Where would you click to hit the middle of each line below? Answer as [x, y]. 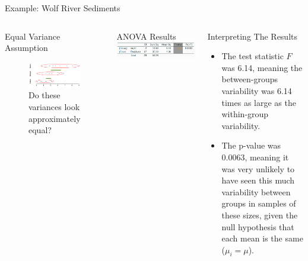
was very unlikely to [258, 168]
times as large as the [259, 102]
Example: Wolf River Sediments [63, 8]
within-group [245, 114]
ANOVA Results [146, 36]
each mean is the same [262, 238]
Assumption [26, 48]
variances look [54, 106]
